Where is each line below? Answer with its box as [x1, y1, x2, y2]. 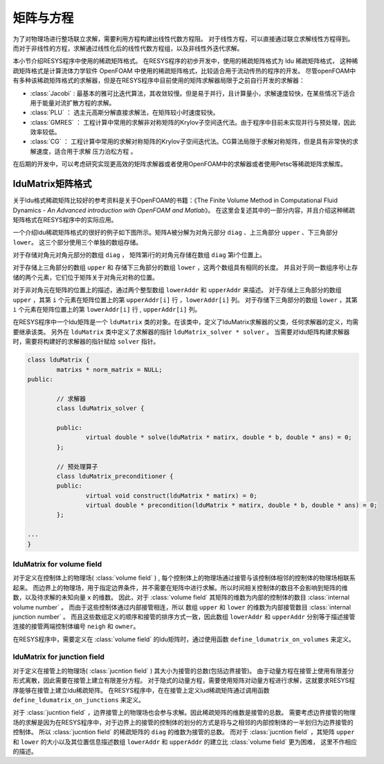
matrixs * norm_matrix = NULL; [56, 366, 163, 373]
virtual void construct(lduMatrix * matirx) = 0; [85, 492, 257, 499]
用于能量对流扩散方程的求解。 [30, 98, 116, 107]
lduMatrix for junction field [12, 652, 105, 661]
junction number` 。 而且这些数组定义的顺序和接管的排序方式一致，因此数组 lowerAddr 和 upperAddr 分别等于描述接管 [12, 612, 356, 621]
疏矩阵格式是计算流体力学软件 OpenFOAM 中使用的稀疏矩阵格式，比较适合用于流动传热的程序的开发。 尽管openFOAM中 [12, 66, 356, 75]
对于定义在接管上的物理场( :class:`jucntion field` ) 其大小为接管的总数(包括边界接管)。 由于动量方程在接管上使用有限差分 [12, 666, 354, 675]
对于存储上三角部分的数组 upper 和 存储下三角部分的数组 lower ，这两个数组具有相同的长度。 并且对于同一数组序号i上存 [12, 263, 358, 272]
